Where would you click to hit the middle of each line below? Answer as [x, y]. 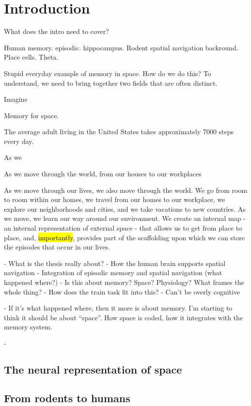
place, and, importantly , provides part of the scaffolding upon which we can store [125, 237]
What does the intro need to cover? [56, 31]
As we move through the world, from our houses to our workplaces [103, 174]
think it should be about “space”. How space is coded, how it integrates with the [124, 317]
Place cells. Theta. [31, 57]
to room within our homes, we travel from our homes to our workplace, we [115, 199]
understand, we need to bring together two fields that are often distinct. [111, 83]
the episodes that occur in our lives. [57, 247]
